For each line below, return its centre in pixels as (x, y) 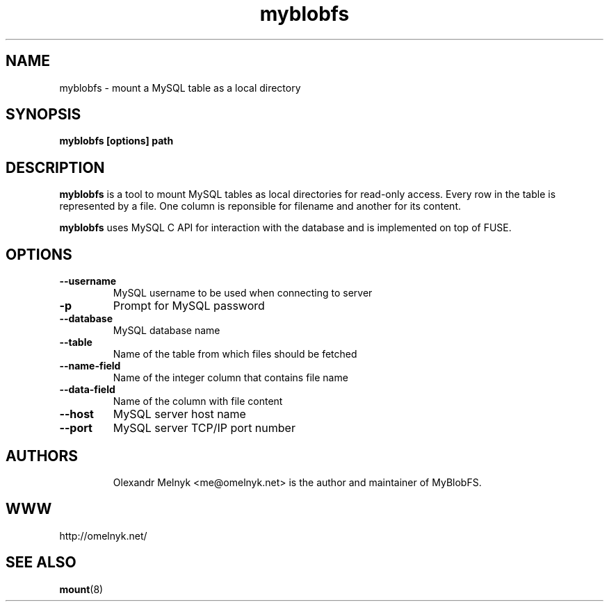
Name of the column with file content (198, 401)
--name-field (90, 366)
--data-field (87, 390)
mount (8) (81, 589)
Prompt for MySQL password (189, 306)
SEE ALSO (41, 563)
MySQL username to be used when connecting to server (243, 293)
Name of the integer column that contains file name (230, 378)
